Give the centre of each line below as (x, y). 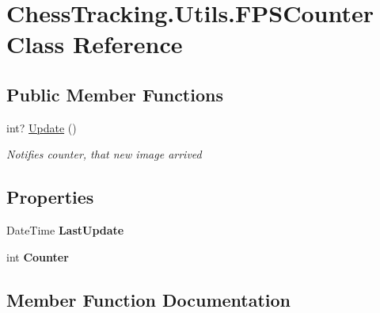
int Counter (38, 256)
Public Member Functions (115, 94)
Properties (50, 197)
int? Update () (42, 127)
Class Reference (95, 44)
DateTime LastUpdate (65, 230)
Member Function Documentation (149, 299)
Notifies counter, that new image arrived (104, 154)
